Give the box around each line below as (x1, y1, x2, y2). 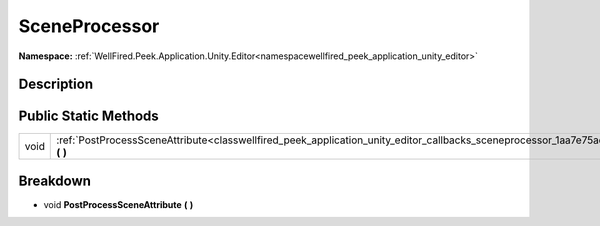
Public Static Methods (18, 108, 159, 125)
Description (18, 76, 94, 93)
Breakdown (18, 172, 92, 189)
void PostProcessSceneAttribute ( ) (43, 198, 194, 210)
